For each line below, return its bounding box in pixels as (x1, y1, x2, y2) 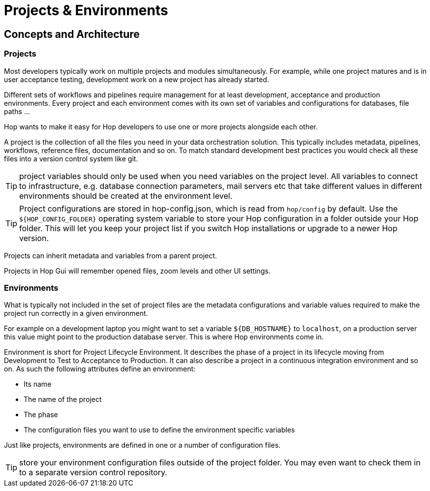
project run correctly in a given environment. (4, 309, 148, 318)
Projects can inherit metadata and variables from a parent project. (4, 251, 217, 260)
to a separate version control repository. (19, 467, 167, 478)
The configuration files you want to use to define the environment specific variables (24, 426, 295, 434)
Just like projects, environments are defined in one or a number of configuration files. (4, 441, 281, 450)
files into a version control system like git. (4, 154, 138, 163)
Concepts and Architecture (4, 28, 140, 40)
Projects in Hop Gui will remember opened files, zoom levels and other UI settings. (4, 266, 271, 275)
